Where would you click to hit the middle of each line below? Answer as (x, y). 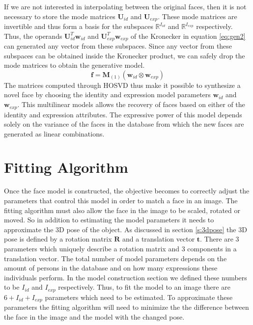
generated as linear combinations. (54, 133)
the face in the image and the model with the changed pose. (94, 316)
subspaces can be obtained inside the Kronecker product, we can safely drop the (125, 55)
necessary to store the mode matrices (60, 16)
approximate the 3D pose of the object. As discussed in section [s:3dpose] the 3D (126, 229)
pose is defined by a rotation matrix (58, 239)
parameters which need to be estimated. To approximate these (139, 297)
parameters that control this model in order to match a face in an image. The (121, 201)
